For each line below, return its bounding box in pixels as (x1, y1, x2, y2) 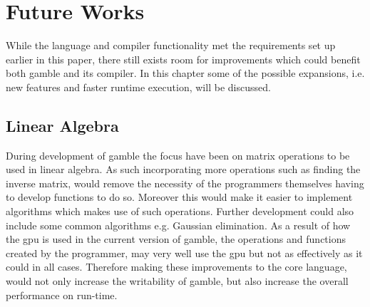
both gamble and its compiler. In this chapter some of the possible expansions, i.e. (6, 66, 365, 80)
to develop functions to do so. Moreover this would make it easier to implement (6, 189, 353, 204)
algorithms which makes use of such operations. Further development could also (6, 204, 354, 219)
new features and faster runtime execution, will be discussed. (6, 79, 271, 94)
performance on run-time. (6, 287, 118, 302)
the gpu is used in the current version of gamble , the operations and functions (6, 231, 346, 246)
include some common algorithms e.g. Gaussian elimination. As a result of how (6, 217, 351, 232)
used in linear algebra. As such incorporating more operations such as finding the (6, 162, 361, 177)
